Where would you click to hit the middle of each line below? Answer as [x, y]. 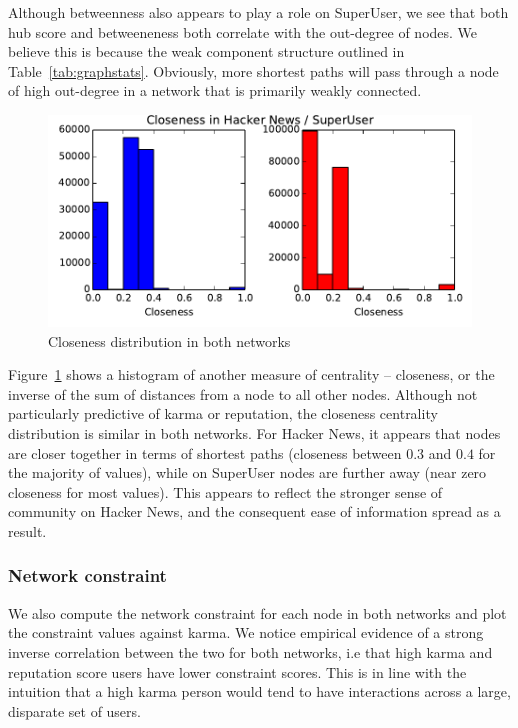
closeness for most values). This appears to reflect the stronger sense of [225, 491]
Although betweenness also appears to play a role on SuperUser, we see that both [258, 12]
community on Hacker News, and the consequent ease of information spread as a [254, 511]
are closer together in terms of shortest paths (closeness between [205, 452]
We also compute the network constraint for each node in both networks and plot [257, 612]
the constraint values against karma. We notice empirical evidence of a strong [246, 632]
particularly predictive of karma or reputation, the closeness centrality [223, 413]
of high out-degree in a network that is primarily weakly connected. [215, 90]
